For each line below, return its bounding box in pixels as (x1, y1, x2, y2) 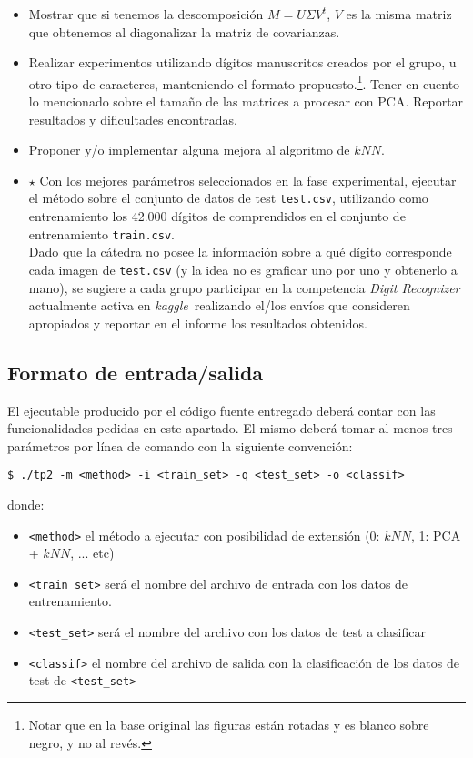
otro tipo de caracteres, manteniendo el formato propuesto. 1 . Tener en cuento (28, 71, 460, 93)
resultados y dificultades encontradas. (28, 109, 237, 128)
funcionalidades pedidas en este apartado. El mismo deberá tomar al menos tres (7, 419, 453, 438)
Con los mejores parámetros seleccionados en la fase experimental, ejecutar (39, 170, 457, 189)
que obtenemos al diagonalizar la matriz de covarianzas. (28, 22, 340, 41)
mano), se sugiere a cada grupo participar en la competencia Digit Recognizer (28, 278, 460, 297)
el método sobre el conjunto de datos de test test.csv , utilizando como (28, 188, 428, 207)
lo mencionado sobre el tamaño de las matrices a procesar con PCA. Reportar (28, 92, 464, 111)
